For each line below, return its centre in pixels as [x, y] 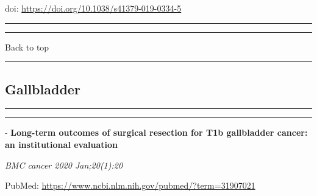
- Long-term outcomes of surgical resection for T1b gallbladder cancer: [156, 132]
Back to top [27, 47]
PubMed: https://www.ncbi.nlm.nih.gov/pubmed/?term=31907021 [130, 185]
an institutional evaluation [61, 144]
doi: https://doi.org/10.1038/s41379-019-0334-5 [93, 8]
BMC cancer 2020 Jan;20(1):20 [64, 165]
